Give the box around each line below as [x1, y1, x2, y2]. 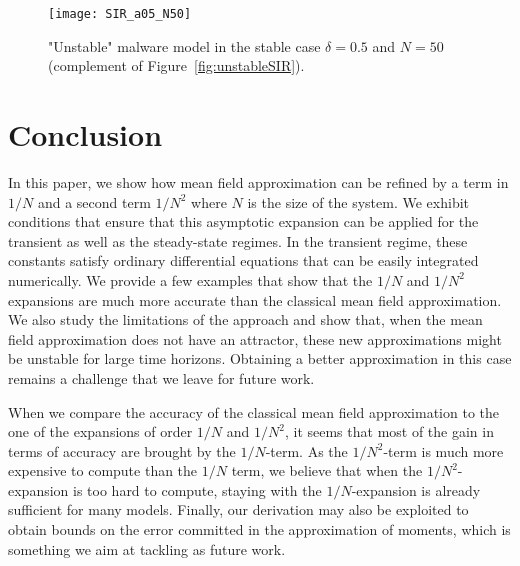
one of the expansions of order [8, 421, 193, 442]
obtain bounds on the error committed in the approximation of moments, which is [8, 519, 511, 540]
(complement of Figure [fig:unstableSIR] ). [48, 55, 305, 76]
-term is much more [383, 440, 504, 461]
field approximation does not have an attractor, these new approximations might [8, 328, 502, 349]
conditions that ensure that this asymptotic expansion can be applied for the [8, 211, 479, 232]
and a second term [37, 191, 151, 212]
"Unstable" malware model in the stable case [48, 35, 321, 56]
